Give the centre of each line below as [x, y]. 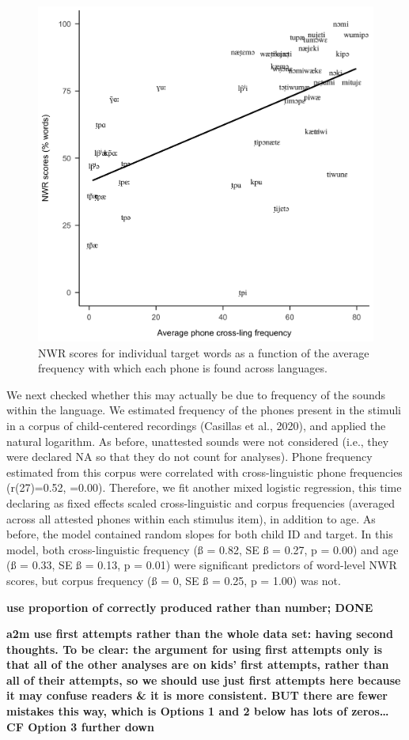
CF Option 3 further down [80, 726]
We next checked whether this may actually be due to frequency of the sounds [196, 394]
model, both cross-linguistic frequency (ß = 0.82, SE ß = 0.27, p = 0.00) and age [203, 549]
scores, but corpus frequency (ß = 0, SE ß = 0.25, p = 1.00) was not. [174, 580]
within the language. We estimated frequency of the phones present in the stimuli [204, 410]
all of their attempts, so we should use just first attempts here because [204, 680]
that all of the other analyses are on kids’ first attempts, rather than [198, 664]
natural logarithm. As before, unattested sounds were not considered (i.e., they [198, 441]
